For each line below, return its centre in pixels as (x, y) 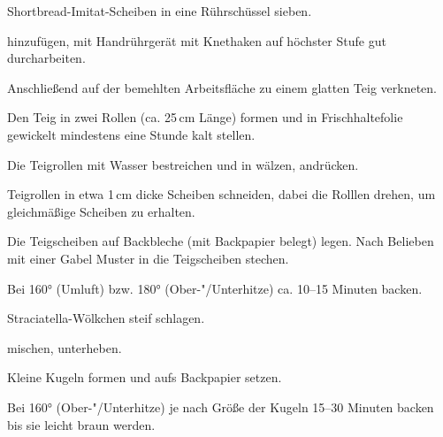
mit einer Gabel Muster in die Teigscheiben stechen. (148, 258)
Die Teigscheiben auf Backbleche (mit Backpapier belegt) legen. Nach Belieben (221, 241)
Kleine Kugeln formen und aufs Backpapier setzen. (145, 377)
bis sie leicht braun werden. (81, 424)
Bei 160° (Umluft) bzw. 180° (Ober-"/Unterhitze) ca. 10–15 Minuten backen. (215, 288)
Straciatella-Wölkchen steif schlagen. (106, 318)
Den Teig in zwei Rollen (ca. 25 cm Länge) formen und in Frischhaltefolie (205, 117)
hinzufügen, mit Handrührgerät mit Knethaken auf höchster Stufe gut (197, 40)
